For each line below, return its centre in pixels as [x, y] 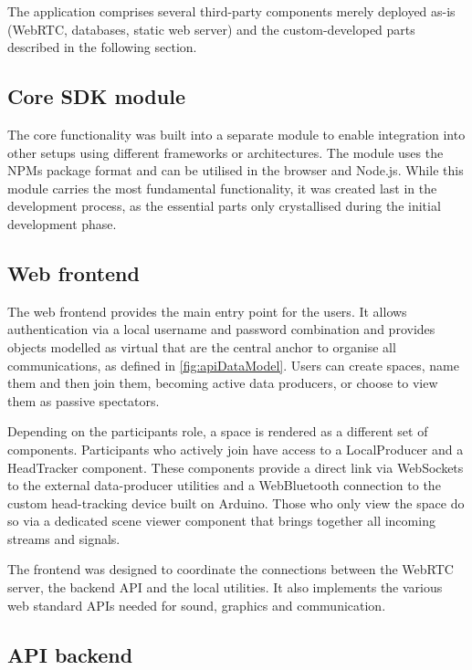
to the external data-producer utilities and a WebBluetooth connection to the [224, 485]
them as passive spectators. [84, 400]
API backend [70, 654]
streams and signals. [64, 538]
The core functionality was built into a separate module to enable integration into [236, 134]
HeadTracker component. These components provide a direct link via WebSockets [236, 467]
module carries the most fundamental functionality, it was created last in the [222, 188]
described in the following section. [102, 47]
